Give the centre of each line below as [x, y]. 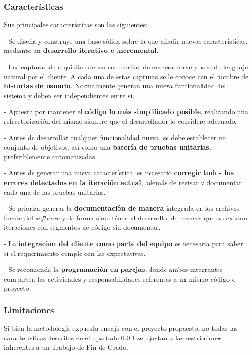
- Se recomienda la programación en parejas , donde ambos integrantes [113, 269]
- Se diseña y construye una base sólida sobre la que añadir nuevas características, [126, 41]
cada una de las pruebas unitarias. [55, 192]
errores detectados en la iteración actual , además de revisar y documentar [123, 182]
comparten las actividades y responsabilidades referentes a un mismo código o [120, 279]
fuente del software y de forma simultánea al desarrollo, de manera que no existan [126, 217]
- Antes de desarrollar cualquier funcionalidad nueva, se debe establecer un [115, 137]
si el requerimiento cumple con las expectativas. [75, 253]
